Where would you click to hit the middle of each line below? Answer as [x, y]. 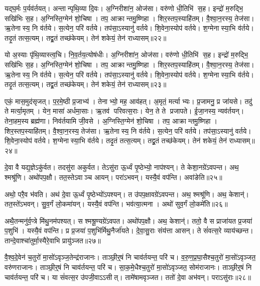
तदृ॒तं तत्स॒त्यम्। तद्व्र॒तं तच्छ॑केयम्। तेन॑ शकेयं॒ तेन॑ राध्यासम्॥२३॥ [86, 84]
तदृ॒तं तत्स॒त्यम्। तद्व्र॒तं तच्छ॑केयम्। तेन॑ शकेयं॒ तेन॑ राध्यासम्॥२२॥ [86, 37]
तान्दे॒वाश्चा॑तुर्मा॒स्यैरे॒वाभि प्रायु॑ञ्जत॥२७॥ [53, 240]
